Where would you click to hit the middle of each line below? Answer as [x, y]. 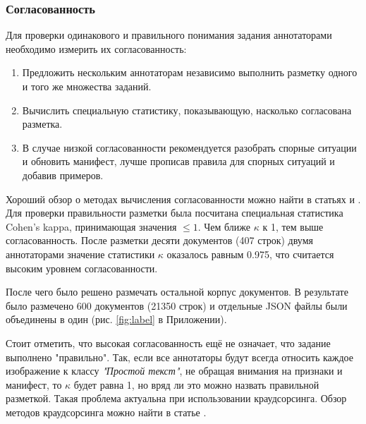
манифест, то [34, 384]
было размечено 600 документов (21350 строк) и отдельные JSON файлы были [177, 305]
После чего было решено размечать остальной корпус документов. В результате [177, 292]
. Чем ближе [224, 226]
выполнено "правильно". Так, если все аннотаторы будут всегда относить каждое [179, 357]
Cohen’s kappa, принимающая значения [91, 226]
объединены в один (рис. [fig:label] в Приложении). [116, 319]
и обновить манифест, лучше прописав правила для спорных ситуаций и [178, 161]
